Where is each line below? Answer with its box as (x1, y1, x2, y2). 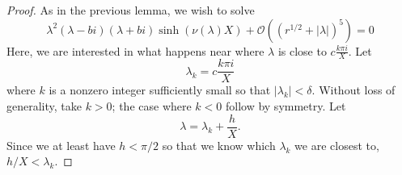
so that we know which (162, 136, 276, 153)
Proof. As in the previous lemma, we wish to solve (6, 2, 255, 18)
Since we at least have (6, 136, 116, 153)
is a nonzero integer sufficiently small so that (49, 81, 271, 98)
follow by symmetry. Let (225, 98, 346, 115)
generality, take (6, 98, 82, 115)
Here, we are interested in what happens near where (6, 42, 264, 59)
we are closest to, (294, 136, 379, 153)
